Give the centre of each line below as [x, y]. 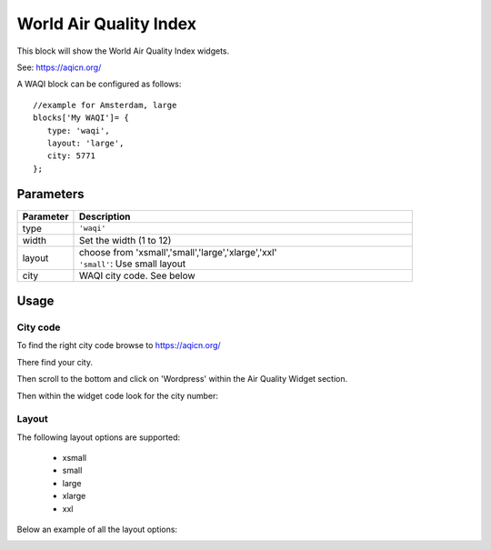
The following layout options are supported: [99, 437]
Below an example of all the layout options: [97, 529]
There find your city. [55, 362]
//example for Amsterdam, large [105, 105]
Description [105, 216]
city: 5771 [71, 156]
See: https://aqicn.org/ [59, 67]
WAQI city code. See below [137, 275]
